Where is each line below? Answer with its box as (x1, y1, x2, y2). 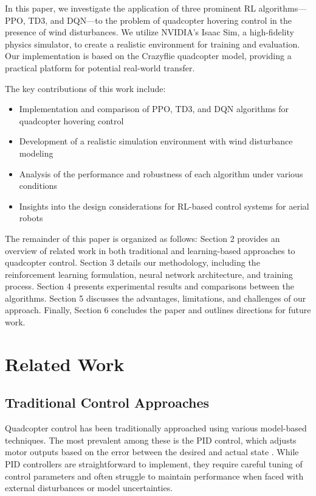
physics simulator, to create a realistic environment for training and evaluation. (5, 37, 300, 50)
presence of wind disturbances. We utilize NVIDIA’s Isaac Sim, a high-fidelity (5, 26, 294, 38)
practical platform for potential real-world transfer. (5, 61, 195, 74)
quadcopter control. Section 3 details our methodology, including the (5, 256, 260, 269)
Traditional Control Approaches (5, 393, 210, 412)
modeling (19, 146, 53, 159)
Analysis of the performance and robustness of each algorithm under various (19, 167, 303, 180)
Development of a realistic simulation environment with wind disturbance (19, 135, 293, 147)
